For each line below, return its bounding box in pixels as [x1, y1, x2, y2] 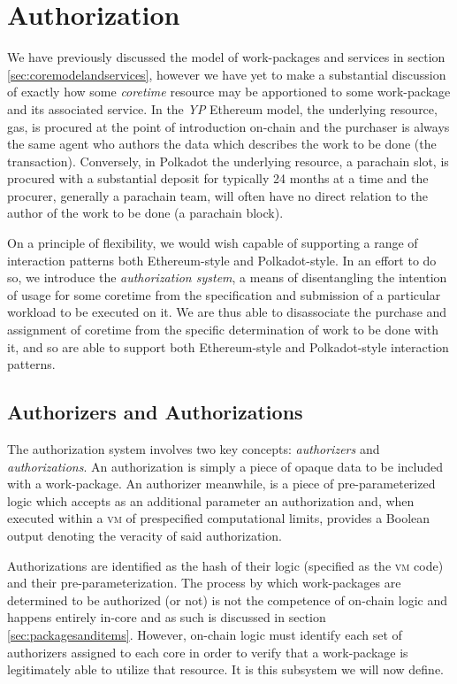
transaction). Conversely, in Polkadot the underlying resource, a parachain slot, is [7, 151, 449, 170]
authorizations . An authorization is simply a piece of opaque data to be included [7, 457, 444, 475]
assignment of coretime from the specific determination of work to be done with [7, 320, 439, 339]
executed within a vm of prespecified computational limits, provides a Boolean [7, 509, 430, 527]
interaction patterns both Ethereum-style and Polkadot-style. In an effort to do [7, 250, 437, 269]
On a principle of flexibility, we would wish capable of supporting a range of [7, 234, 418, 252]
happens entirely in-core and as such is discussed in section [7, 608, 326, 626]
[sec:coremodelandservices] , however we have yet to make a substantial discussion [7, 65, 446, 83]
